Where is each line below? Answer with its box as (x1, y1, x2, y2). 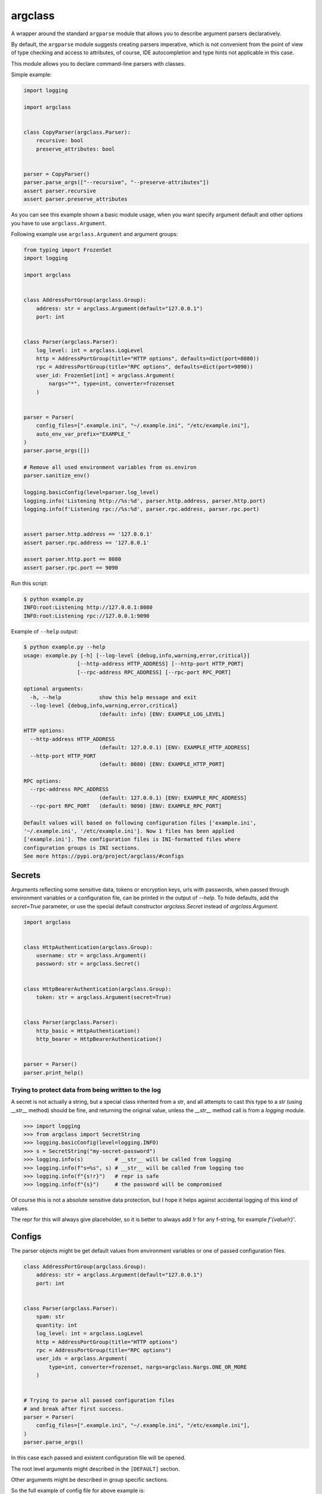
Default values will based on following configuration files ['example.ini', (23, 819, 256, 826)
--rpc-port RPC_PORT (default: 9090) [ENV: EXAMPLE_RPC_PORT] (30, 803, 222, 809)
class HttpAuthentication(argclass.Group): (23, 944, 153, 950)
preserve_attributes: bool (36, 145, 116, 152)
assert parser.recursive (23, 187, 97, 194)
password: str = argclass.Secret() (36, 960, 140, 968)
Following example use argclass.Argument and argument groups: (11, 230, 178, 237)
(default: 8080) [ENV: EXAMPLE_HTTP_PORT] (98, 761, 225, 767)
